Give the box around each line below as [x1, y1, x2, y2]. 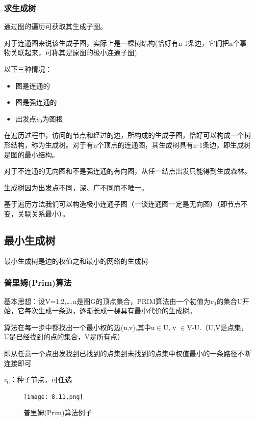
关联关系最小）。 [17, 208, 69, 218]
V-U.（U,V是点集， [186, 322, 248, 332]
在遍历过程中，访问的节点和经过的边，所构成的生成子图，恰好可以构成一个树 [4, 130, 251, 140]
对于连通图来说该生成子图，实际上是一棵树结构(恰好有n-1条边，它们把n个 [4, 37, 240, 48]
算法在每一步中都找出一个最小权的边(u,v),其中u [4, 322, 155, 332]
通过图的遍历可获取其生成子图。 [4, 21, 107, 31]
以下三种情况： [4, 64, 52, 74]
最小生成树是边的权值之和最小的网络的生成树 [4, 255, 148, 266]
